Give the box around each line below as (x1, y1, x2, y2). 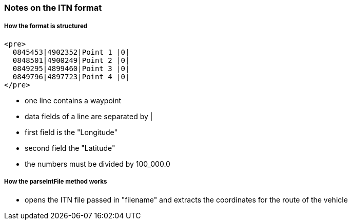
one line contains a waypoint (25, 96, 122, 105)
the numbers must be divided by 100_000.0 (25, 159, 170, 168)
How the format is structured (4, 23, 88, 30)
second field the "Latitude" (25, 143, 115, 152)
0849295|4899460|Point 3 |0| (12, 64, 130, 73)
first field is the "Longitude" (25, 127, 118, 137)
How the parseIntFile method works (4, 178, 107, 186)
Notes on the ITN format (4, 3, 102, 13)
